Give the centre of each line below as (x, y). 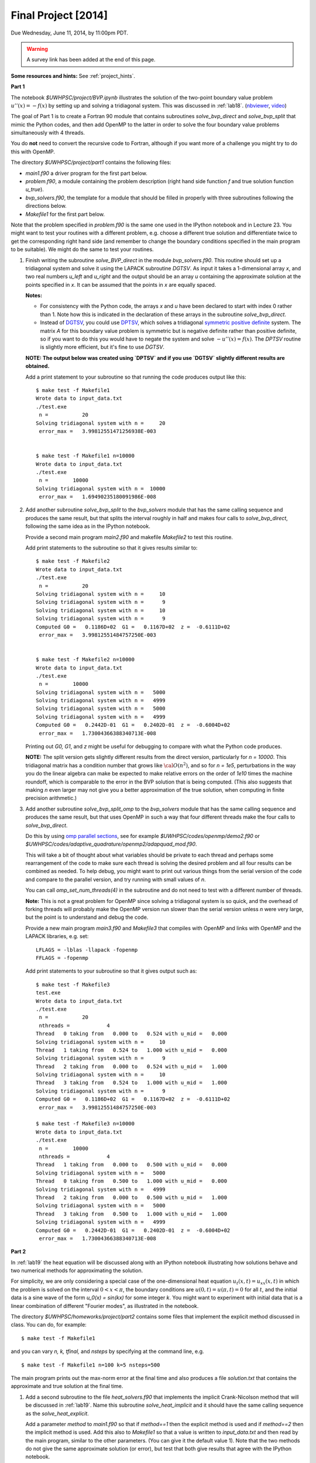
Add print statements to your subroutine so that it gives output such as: (111, 971)
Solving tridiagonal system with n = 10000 (101, 488)
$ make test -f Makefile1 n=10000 (85, 456)
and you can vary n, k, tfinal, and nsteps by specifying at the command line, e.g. (107, 1351)
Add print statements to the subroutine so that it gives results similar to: (111, 548)
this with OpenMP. (33, 152)
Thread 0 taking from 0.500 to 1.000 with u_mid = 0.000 (132, 1181)
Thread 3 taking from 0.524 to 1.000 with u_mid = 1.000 (132, 1083)
